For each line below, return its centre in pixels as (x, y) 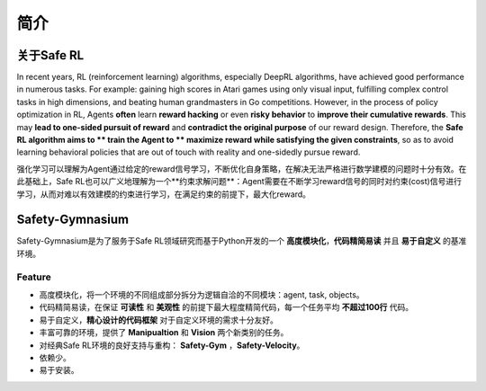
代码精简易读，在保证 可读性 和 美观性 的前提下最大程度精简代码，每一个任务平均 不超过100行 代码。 (226, 307)
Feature (34, 277)
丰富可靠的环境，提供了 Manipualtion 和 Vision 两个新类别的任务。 (164, 333)
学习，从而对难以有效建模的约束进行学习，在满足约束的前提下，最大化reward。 (163, 194)
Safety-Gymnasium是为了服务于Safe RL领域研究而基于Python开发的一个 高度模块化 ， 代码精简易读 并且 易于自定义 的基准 (242, 241)
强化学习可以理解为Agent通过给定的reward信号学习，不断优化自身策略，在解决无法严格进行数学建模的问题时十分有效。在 (242, 169)
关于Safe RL (50, 55)
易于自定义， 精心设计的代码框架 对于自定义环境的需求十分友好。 (158, 320)
